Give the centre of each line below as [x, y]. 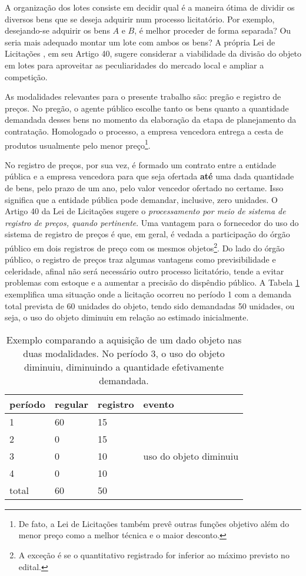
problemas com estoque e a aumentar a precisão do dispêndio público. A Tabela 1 [152, 282]
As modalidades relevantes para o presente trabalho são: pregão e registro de [143, 96]
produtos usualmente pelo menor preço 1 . [78, 144]
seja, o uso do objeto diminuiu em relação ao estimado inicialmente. [127, 317]
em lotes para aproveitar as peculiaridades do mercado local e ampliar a [134, 65]
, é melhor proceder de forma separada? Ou [213, 30]
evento [159, 404]
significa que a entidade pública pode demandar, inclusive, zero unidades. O [141, 199]
